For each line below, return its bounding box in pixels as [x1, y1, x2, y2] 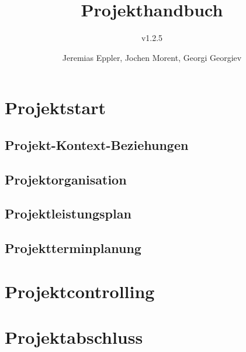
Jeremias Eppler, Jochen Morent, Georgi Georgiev [62, 51, 242, 63]
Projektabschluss [5, 325, 143, 349]
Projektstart [5, 95, 106, 119]
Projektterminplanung [5, 239, 141, 257]
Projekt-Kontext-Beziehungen [5, 135, 189, 153]
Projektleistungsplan [5, 204, 131, 223]
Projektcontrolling [5, 279, 155, 303]
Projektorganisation [5, 170, 127, 188]
